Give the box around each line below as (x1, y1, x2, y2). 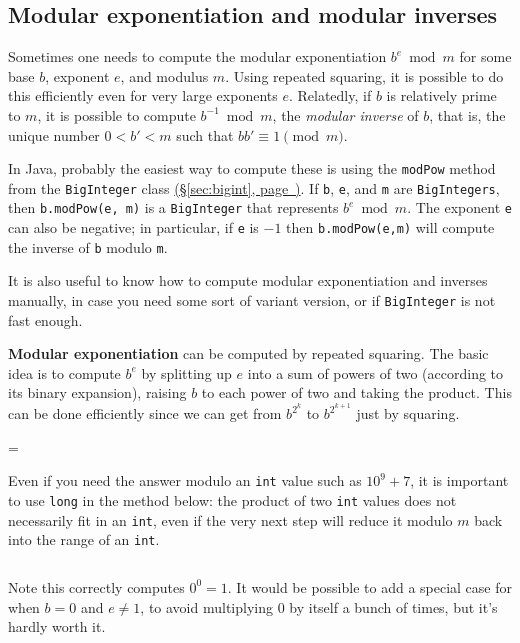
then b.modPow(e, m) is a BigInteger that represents (8, 197, 339, 218)
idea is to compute (8, 362, 121, 383)
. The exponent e (407, 197, 512, 218)
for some (459, 46, 512, 67)
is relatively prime (386, 85, 497, 106)
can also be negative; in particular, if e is (8, 217, 259, 238)
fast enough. (8, 309, 83, 330)
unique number (8, 124, 100, 145)
